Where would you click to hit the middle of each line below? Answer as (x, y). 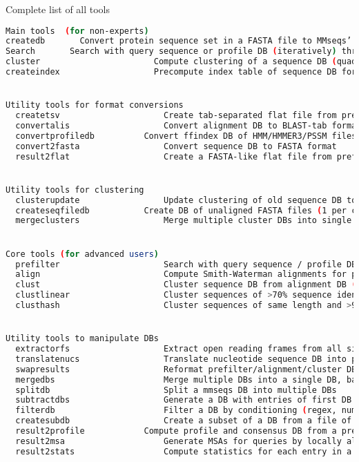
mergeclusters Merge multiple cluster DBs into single (184, 221)
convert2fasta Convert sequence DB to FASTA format (176, 146)
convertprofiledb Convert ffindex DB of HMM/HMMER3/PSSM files (186, 136)
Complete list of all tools (58, 9)
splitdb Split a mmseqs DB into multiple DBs (176, 390)
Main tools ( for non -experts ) (77, 31)
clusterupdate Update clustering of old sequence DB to (186, 200)
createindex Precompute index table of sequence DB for (181, 72)
